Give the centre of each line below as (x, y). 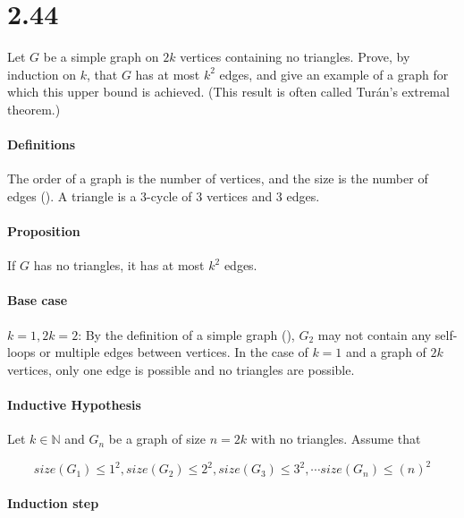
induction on (42, 74)
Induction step (53, 502)
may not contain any (375, 334)
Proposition (44, 231)
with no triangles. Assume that (336, 439)
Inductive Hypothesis (74, 405)
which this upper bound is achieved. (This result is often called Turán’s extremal (228, 92)
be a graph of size (157, 439)
